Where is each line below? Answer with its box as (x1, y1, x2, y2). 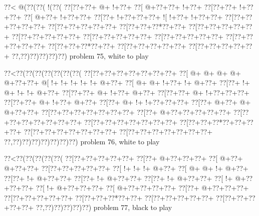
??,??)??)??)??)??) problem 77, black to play (36, 202, 172, 212)
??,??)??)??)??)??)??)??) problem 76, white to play (4, 136, 160, 146)
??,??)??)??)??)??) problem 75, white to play (12, 50, 149, 61)
